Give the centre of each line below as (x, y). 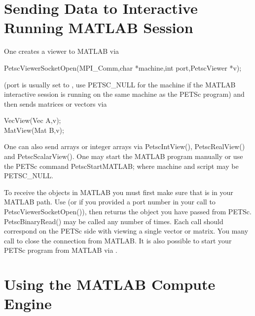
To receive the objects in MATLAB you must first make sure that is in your (119, 192)
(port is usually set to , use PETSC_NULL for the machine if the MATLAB (120, 84)
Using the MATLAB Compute (110, 284)
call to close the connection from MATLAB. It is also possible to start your (118, 240)
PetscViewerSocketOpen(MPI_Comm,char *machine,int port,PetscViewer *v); (123, 67)
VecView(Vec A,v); (33, 120)
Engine (28, 303)
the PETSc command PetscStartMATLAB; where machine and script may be (121, 166)
